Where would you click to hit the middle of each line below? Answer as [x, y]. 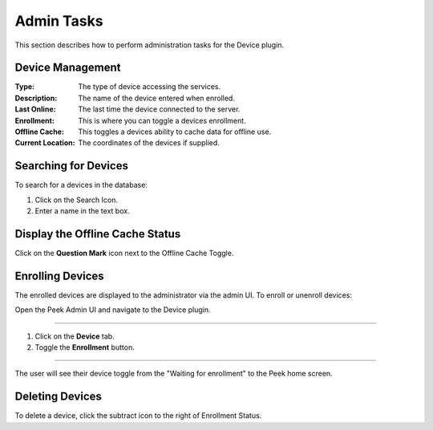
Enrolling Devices [59, 276]
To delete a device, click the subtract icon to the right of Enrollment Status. [138, 416]
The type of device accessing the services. [149, 87]
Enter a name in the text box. [82, 211]
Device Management [68, 68]
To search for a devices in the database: [81, 185]
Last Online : [35, 109]
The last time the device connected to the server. [159, 109]
